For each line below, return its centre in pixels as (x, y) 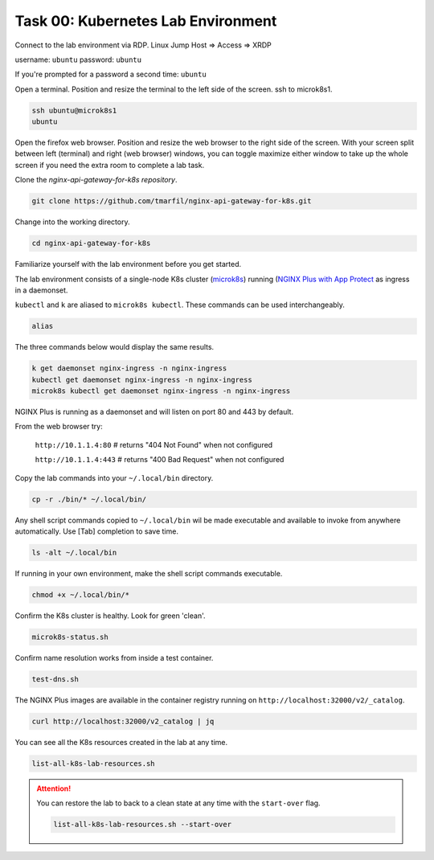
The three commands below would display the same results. (115, 347)
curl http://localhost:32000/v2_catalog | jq (123, 721)
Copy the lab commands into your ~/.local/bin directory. (114, 477)
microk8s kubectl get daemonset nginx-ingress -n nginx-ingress (161, 391)
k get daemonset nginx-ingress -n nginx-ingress (129, 369)
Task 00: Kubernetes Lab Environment (146, 21)
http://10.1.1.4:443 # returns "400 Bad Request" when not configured (160, 460)
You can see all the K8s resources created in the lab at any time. (121, 742)
